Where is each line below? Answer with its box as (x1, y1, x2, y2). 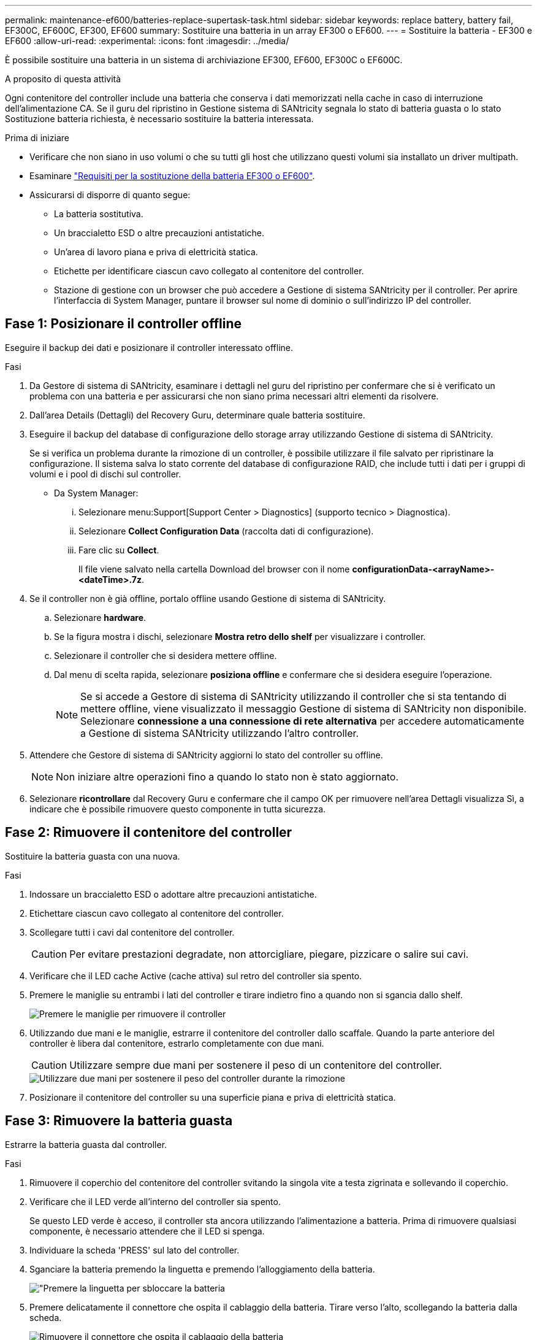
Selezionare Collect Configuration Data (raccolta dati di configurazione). (78, 525, 374, 536)
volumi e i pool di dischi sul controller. (29, 468, 181, 479)
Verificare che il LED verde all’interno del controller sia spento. (29, 1196, 281, 1207)
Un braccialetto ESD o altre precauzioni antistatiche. (54, 228, 265, 238)
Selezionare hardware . (54, 612, 147, 623)
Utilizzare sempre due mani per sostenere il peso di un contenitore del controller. (69, 1058, 442, 1071)
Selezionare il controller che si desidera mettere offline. (54, 650, 277, 661)
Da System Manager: (54, 487, 139, 498)
